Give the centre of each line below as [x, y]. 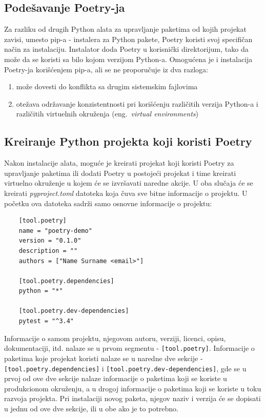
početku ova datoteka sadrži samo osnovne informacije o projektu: [108, 203]
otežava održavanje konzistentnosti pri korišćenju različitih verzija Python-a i [137, 103]
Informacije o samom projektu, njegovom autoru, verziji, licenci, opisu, [115, 338]
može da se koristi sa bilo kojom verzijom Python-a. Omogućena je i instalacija [128, 59]
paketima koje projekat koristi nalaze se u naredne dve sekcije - [104, 358]
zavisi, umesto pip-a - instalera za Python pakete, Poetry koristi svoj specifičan [128, 39]
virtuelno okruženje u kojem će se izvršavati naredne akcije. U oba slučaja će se [129, 183]
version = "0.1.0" [50, 241]
